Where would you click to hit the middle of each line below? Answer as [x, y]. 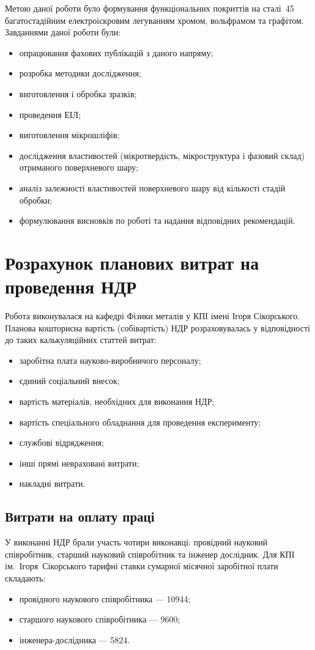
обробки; [36, 200]
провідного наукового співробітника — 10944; [105, 598]
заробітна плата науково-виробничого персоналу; [110, 360]
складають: [25, 578]
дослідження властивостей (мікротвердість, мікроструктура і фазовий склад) [162, 155]
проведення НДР [71, 286]
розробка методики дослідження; [80, 73]
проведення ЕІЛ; [50, 114]
